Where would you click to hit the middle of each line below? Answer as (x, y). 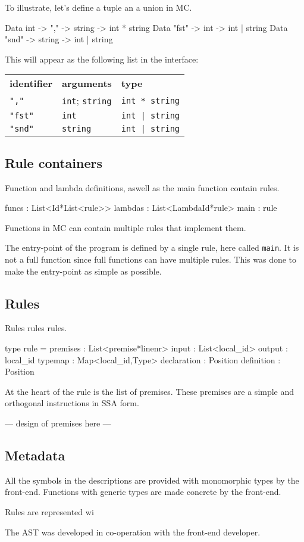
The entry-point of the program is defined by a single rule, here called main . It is (152, 247)
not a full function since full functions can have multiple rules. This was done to (151, 259)
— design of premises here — (58, 423)
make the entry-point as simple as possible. (83, 271)
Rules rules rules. (36, 328)
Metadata (35, 455)
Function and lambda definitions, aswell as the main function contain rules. (142, 187)
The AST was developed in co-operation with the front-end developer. (133, 532)
